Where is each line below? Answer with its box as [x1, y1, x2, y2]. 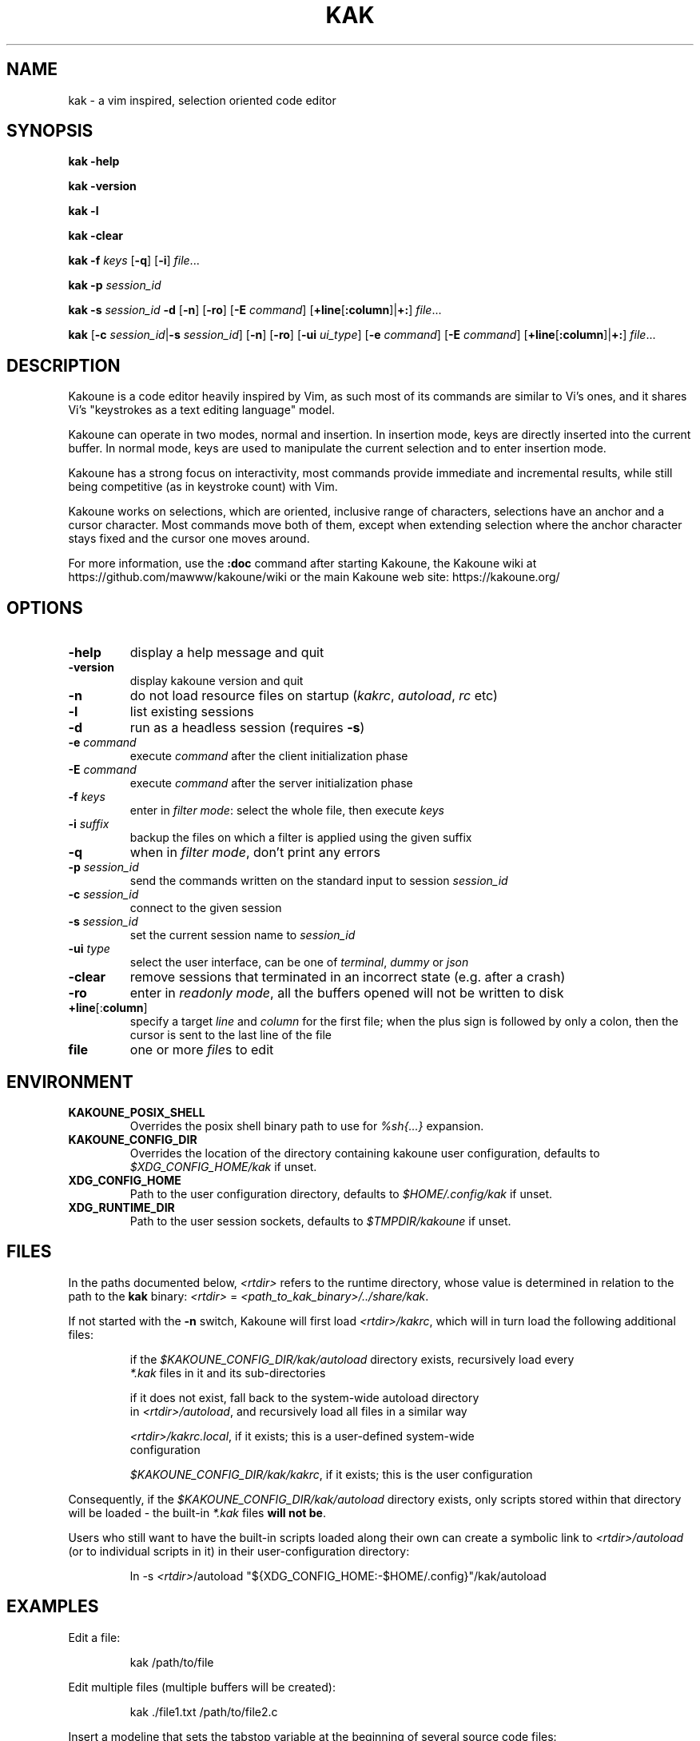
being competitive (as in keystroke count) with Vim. [68, 480, 338, 494]
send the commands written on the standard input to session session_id [129, 874, 508, 888]
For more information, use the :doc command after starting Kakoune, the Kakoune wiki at [68, 556, 537, 571]
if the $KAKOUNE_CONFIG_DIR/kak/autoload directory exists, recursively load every [129, 1352, 575, 1366]
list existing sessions [129, 703, 254, 720]
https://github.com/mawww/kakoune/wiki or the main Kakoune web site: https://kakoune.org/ [68, 570, 560, 584]
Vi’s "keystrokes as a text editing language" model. [68, 403, 335, 417]
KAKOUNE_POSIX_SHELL [68, 1105, 205, 1119]
